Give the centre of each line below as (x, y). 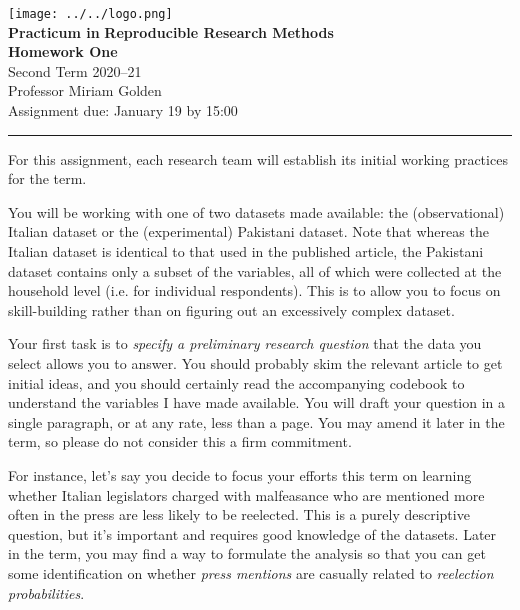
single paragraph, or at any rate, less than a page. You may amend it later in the (256, 421)
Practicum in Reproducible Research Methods (171, 31)
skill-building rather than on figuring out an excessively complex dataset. (231, 309)
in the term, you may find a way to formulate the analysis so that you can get (247, 553)
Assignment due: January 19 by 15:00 (123, 110)
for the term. (47, 178)
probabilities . (46, 592)
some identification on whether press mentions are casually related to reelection (251, 572)
